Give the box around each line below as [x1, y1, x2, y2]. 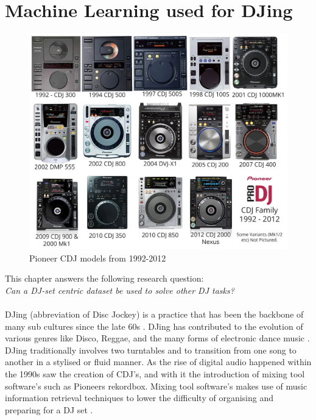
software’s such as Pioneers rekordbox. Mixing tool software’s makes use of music [5, 379, 307, 392]
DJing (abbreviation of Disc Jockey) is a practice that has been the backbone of [5, 308, 304, 321]
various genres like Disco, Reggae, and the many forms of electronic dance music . [5, 332, 310, 344]
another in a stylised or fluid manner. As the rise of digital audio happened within [5, 355, 312, 368]
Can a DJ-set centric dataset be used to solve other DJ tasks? [5, 283, 234, 296]
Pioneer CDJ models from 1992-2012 [29, 251, 166, 264]
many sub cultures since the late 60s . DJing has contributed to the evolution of [5, 319, 303, 332]
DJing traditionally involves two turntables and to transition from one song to [5, 343, 297, 356]
